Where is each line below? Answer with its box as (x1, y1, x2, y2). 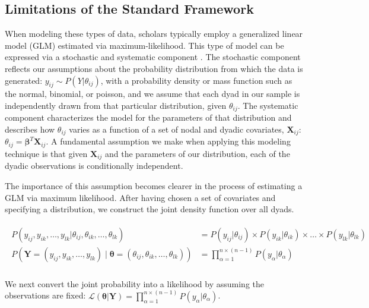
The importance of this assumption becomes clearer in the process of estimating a (5, 179, 303, 191)
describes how (5, 123, 55, 136)
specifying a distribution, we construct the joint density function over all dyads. (5, 203, 294, 215)
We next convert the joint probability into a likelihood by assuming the (5, 277, 264, 290)
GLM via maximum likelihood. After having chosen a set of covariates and (5, 191, 276, 203)
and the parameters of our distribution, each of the (105, 147, 290, 159)
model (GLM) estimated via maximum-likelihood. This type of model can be (5, 39, 284, 51)
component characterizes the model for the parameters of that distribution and (5, 111, 292, 124)
